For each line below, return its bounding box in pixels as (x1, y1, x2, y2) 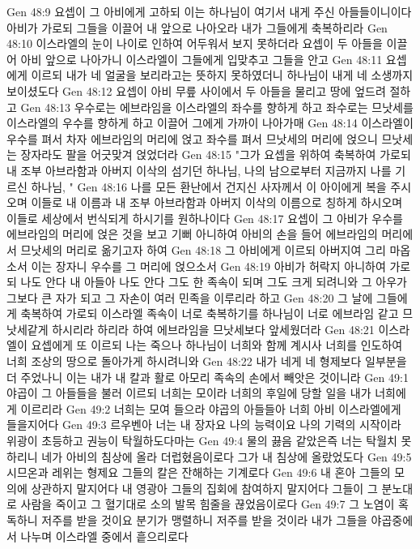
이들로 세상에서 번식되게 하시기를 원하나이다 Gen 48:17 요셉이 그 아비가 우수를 (6, 209, 403, 226)
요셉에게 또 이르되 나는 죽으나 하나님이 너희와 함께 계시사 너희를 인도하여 (31, 337, 403, 354)
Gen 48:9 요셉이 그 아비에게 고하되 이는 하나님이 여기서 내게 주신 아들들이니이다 (6, 3, 412, 19)
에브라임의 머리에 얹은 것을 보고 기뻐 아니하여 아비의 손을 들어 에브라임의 (6, 225, 378, 242)
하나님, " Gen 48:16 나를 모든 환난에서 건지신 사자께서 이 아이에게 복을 (31, 178, 387, 195)
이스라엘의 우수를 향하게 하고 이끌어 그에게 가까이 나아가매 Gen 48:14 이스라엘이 (6, 114, 414, 131)
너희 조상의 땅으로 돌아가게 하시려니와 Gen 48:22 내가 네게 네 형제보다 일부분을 (6, 353, 407, 370)
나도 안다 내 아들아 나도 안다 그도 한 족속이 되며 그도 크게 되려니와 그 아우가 (20, 273, 407, 290)
